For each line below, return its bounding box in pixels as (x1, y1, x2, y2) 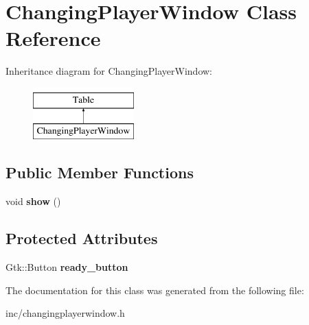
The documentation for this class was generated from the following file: (5, 282, 304, 297)
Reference (5, 24, 101, 52)
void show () (5, 194, 61, 208)
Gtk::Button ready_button (5, 260, 128, 274)
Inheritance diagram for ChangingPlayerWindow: (5, 64, 213, 78)
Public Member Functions (5, 162, 194, 183)
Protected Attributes (5, 228, 158, 249)
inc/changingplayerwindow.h (5, 306, 125, 320)
